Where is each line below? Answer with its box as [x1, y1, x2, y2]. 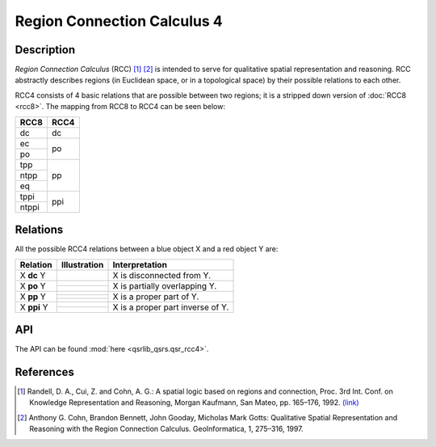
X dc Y [19, 269, 46, 280]
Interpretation [112, 259, 167, 270]
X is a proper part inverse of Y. [112, 302, 229, 313]
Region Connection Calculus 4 [15, 12, 223, 30]
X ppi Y [19, 302, 48, 313]
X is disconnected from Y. [112, 269, 212, 280]
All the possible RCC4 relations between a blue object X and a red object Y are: [15, 244, 279, 254]
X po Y [19, 280, 46, 291]
